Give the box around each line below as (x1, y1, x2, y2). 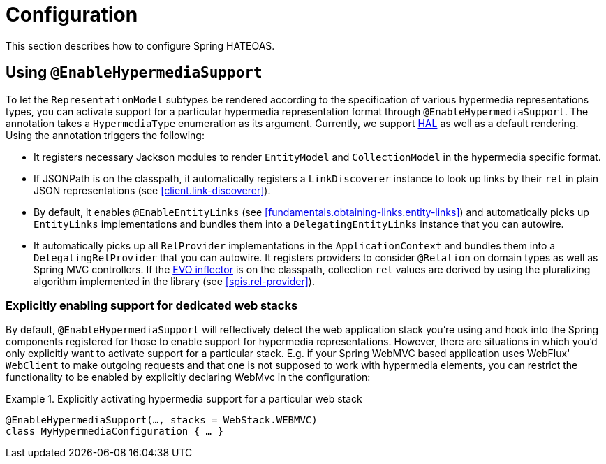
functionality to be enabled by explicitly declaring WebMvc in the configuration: (6, 371, 371, 384)
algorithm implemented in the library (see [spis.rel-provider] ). (34, 275, 315, 287)
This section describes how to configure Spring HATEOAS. (6, 39, 275, 52)
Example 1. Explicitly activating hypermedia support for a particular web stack (6, 393, 362, 405)
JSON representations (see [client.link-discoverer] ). (34, 184, 271, 196)
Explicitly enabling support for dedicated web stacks (6, 298, 298, 312)
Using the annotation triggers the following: (6, 129, 205, 141)
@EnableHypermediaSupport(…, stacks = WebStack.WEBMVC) (6, 414, 318, 426)
